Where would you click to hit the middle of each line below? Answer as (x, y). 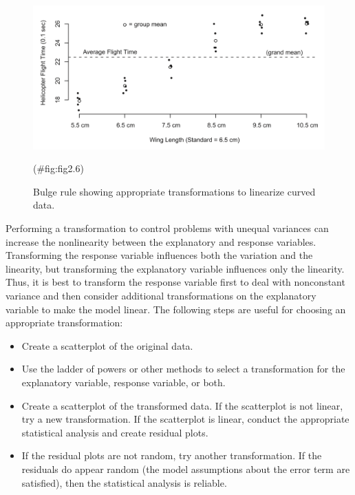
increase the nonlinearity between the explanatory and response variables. (161, 241)
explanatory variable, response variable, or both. (123, 382)
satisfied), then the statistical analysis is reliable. (124, 482)
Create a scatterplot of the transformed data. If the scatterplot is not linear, (182, 405)
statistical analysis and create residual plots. (115, 432)
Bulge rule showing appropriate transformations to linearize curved (174, 191)
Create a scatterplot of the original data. (107, 345)
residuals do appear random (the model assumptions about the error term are (186, 468)
